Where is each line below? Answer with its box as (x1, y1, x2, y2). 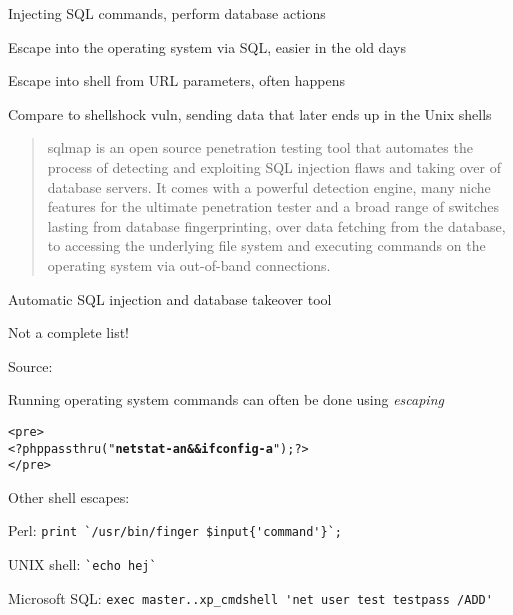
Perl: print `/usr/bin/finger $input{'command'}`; (8, 520, 342, 541)
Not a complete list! (8, 322, 130, 343)
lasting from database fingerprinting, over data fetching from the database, (47, 215, 506, 236)
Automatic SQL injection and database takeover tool (8, 288, 332, 309)
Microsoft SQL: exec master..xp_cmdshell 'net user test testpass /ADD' (8, 587, 493, 608)
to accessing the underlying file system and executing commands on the (47, 235, 486, 256)
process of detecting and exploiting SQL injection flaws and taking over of (47, 156, 501, 177)
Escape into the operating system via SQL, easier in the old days (8, 36, 406, 57)
